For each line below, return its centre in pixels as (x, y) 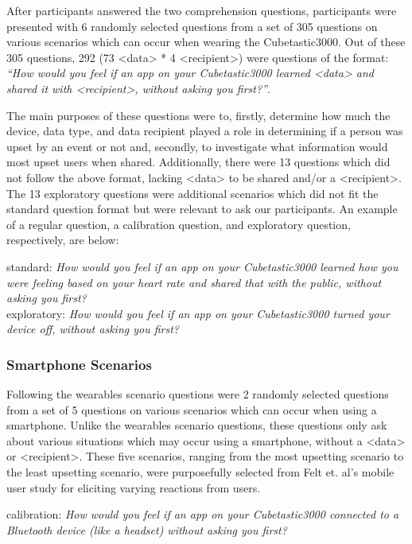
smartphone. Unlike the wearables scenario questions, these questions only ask (197, 425)
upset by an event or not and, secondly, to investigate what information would (197, 146)
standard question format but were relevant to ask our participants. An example (202, 209)
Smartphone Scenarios (79, 364)
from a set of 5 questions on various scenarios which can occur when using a (192, 409)
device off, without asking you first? (93, 329)
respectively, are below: (63, 240)
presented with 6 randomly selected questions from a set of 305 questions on (192, 26)
